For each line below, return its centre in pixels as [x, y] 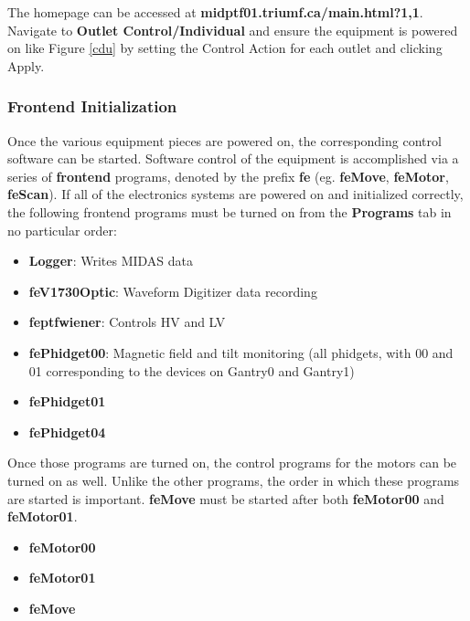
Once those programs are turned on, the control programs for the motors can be [232, 463]
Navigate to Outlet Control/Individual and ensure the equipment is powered [233, 30]
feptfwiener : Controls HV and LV [127, 322]
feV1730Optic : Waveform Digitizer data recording [173, 291]
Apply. [26, 65]
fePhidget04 [67, 432]
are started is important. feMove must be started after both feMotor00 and [226, 498]
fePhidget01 [67, 401]
